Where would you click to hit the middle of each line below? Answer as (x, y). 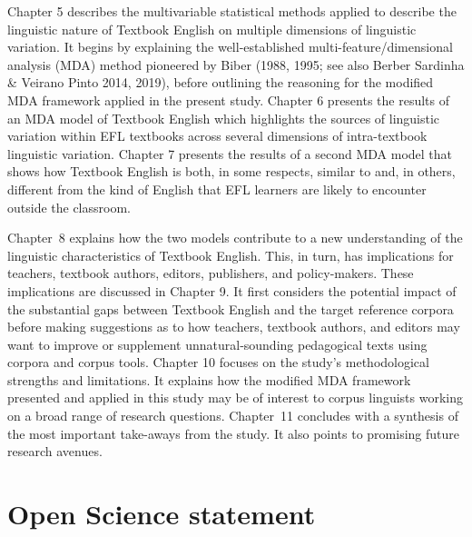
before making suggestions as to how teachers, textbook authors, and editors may (234, 327)
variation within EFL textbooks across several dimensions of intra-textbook (217, 136)
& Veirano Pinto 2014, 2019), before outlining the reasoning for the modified (221, 82)
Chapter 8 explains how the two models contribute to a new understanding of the (235, 238)
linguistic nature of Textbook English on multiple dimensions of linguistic (212, 29)
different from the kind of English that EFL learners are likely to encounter (217, 189)
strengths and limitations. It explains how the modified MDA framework (209, 379)
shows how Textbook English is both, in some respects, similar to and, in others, (231, 171)
